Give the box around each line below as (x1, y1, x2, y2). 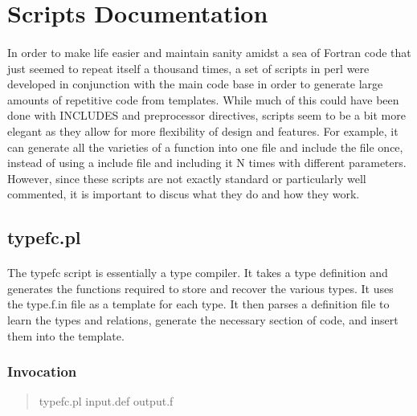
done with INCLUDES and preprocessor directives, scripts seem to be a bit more (7, 107, 406, 124)
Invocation (7, 361, 77, 381)
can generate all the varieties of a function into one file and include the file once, (7, 138, 403, 155)
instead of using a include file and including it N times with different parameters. (7, 154, 407, 171)
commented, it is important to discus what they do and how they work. (7, 186, 360, 202)
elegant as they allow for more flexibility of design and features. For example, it (7, 122, 399, 139)
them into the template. (7, 327, 125, 344)
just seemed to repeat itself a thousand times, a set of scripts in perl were (7, 59, 370, 76)
